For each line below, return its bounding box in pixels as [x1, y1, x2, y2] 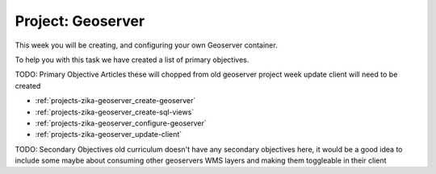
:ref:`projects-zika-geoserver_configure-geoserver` [35, 118, 207, 128]
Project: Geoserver [15, 12, 145, 30]
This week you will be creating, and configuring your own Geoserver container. [15, 40, 278, 50]
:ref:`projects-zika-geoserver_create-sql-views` [35, 107, 195, 117]
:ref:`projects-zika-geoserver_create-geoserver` [35, 96, 196, 106]
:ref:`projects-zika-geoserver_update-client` [35, 130, 182, 139]
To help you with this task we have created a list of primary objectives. [15, 55, 249, 64]
